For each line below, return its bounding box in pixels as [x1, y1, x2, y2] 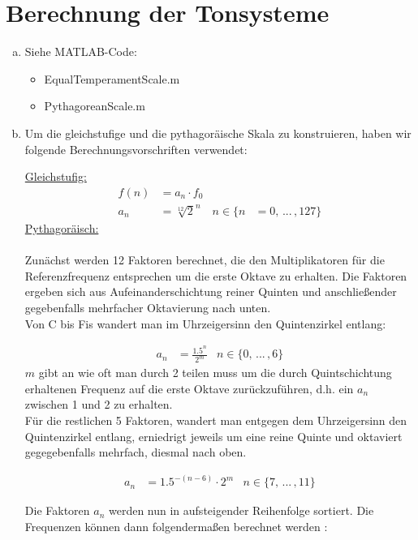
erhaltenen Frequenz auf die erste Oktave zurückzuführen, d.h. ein [24, 379, 354, 396]
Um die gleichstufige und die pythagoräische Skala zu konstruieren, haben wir [24, 124, 412, 141]
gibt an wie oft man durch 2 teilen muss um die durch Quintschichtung [38, 364, 392, 381]
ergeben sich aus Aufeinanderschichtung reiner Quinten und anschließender [24, 283, 397, 300]
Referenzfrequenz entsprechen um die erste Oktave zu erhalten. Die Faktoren [24, 267, 407, 284]
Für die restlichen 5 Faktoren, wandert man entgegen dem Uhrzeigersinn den [24, 411, 407, 428]
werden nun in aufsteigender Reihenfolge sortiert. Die [108, 502, 374, 519]
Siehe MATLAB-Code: [24, 43, 137, 60]
